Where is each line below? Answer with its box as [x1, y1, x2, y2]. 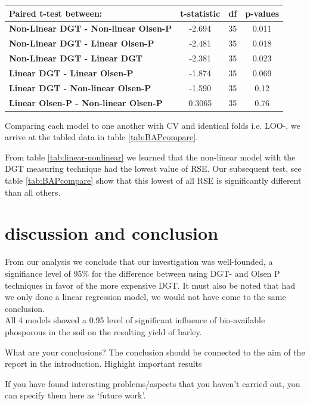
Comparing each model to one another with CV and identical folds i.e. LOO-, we [5, 119, 300, 131]
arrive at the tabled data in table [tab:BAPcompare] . [5, 131, 199, 143]
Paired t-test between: [9, 7, 103, 19]
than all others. [5, 186, 61, 198]
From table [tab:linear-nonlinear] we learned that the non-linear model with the [5, 150, 296, 163]
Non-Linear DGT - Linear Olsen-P [9, 37, 154, 50]
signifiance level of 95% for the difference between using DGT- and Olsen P [5, 267, 280, 279]
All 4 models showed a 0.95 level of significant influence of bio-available [5, 314, 265, 326]
